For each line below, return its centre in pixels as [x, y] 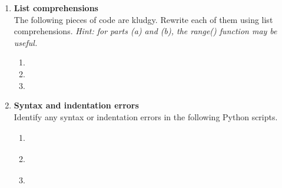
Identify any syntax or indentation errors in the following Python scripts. [146, 116]
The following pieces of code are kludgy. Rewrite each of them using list [143, 19]
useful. [26, 42]
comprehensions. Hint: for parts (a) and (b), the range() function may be [145, 31]
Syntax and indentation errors [76, 105]
